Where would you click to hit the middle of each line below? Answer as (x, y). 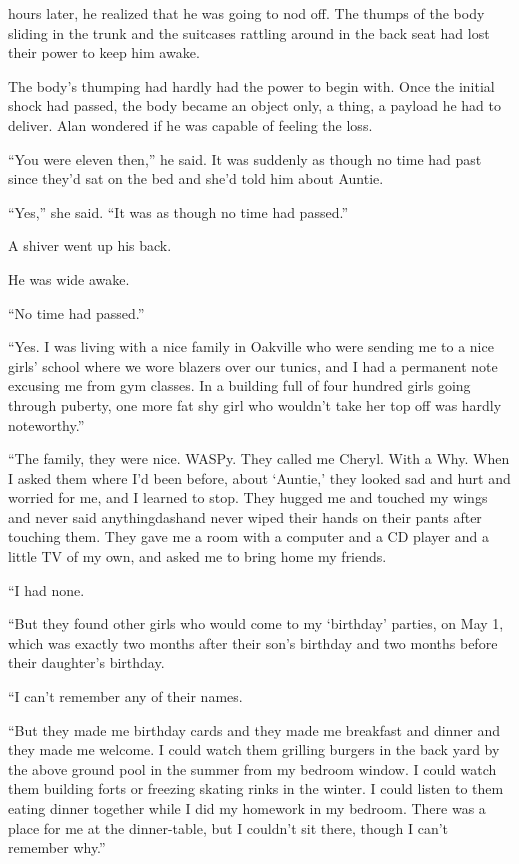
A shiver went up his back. (90, 245)
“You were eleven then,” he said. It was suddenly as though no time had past (245, 158)
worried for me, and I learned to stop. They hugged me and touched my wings (248, 497)
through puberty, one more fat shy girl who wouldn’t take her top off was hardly (255, 404)
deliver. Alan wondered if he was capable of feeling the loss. (190, 124)
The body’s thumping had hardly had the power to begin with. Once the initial (251, 85)
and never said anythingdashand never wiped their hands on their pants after (245, 516)
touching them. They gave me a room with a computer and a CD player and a (248, 536)
